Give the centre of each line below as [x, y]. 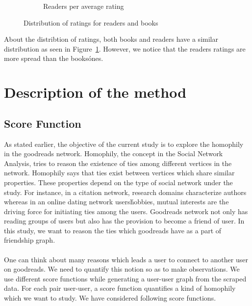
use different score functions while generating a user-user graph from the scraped [125, 278]
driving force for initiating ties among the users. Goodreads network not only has [126, 211]
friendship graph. [30, 240]
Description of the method [95, 92]
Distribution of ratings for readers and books [91, 22]
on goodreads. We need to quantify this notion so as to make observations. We [122, 269]
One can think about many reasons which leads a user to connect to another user [126, 259]
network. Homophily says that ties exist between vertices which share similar [119, 173]
